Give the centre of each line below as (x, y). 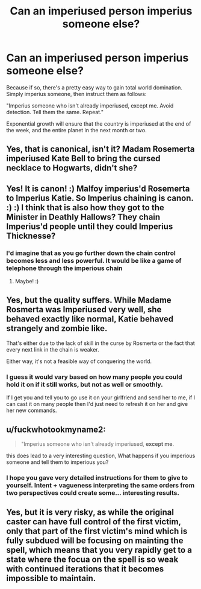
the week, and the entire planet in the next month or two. (76, 130)
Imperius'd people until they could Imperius (90, 226)
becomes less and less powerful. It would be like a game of (94, 260)
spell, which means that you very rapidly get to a (99, 550)
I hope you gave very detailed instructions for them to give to (97, 477)
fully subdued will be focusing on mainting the (95, 541)
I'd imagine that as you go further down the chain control (91, 253)
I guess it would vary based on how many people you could (94, 377)
